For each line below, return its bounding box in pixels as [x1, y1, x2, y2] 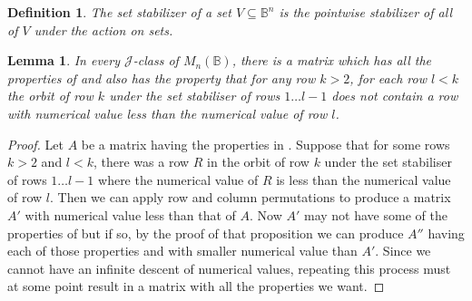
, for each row [349, 68, 427, 87]
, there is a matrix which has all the [231, 51, 432, 70]
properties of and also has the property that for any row [7, 68, 316, 87]
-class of [133, 51, 179, 70]
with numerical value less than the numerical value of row [7, 103, 328, 122]
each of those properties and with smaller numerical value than [7, 241, 358, 260]
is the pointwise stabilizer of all [279, 3, 452, 21]
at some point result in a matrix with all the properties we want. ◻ [7, 277, 385, 296]
